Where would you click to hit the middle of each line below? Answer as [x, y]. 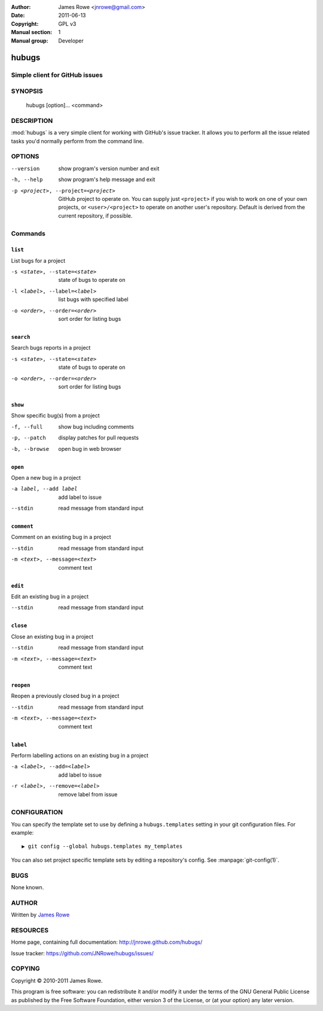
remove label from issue [88, 794]
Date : [18, 16]
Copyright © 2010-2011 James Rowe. [57, 980]
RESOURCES [30, 930]
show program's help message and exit [107, 179]
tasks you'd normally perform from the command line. [77, 141]
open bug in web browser [90, 449]
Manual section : [32, 32]
